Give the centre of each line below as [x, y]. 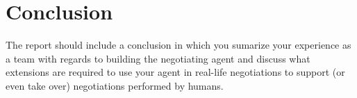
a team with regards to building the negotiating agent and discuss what [158, 58]
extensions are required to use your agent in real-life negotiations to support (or [175, 72]
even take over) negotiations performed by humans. [115, 85]
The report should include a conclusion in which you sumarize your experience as [178, 45]
